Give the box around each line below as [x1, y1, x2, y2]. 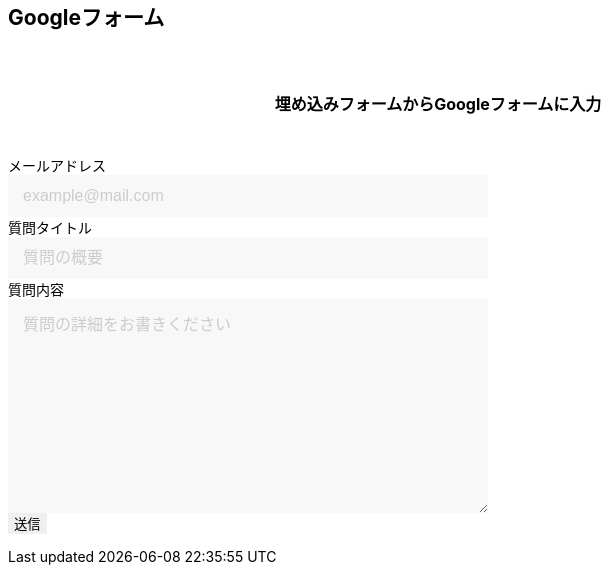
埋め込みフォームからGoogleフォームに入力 [274, 94, 602, 114]
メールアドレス [8, 157, 106, 174]
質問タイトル [8, 219, 92, 236]
